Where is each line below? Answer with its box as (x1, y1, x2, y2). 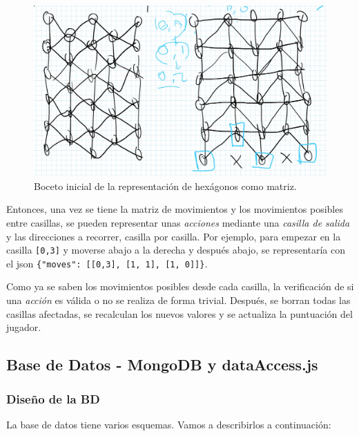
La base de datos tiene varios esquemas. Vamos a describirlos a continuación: (6, 417, 331, 431)
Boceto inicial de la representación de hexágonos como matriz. (34, 178, 297, 193)
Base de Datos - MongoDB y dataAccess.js (6, 354, 318, 375)
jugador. (6, 320, 41, 334)
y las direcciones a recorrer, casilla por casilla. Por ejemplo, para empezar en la (6, 229, 341, 243)
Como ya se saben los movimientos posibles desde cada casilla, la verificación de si (6, 279, 354, 294)
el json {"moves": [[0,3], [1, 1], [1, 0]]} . (6, 256, 208, 270)
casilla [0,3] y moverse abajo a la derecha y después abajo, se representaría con (6, 243, 346, 257)
